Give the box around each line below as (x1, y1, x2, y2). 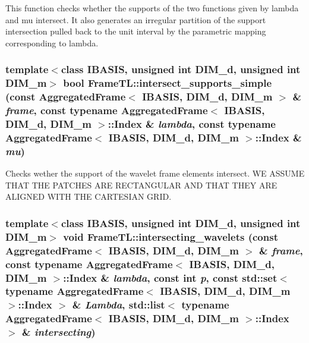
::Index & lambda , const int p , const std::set (63, 270, 278, 285)
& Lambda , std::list (72, 297, 165, 312)
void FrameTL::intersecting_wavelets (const (63, 229, 278, 244)
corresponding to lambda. (5, 36, 99, 49)
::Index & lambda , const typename (108, 116, 276, 131)
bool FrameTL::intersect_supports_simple (63, 75, 272, 90)
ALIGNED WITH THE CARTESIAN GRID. (5, 190, 172, 203)
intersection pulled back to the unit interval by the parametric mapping (5, 25, 266, 37)
